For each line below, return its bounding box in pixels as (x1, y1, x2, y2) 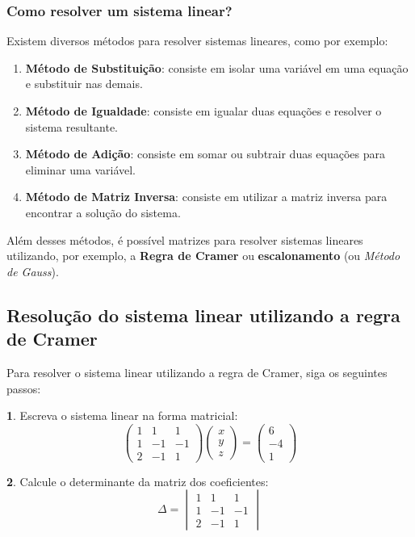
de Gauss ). (6, 262, 59, 279)
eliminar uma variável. (25, 161, 136, 178)
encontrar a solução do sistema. (25, 203, 181, 220)
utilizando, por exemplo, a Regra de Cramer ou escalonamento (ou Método (6, 247, 400, 264)
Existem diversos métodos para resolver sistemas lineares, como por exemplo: (6, 32, 388, 49)
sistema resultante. (25, 118, 118, 135)
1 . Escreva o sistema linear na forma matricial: (6, 407, 238, 424)
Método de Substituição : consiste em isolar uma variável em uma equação (25, 59, 409, 76)
